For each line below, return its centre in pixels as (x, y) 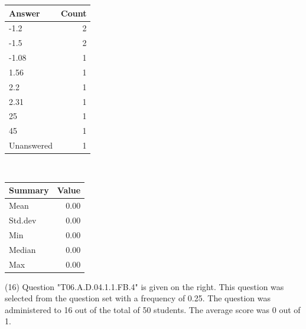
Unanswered (31, 145)
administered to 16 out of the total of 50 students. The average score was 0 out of (153, 309)
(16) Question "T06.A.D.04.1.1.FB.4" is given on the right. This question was (144, 286)
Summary (29, 190)
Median (22, 249)
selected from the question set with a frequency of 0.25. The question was (138, 298)
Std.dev (23, 220)
